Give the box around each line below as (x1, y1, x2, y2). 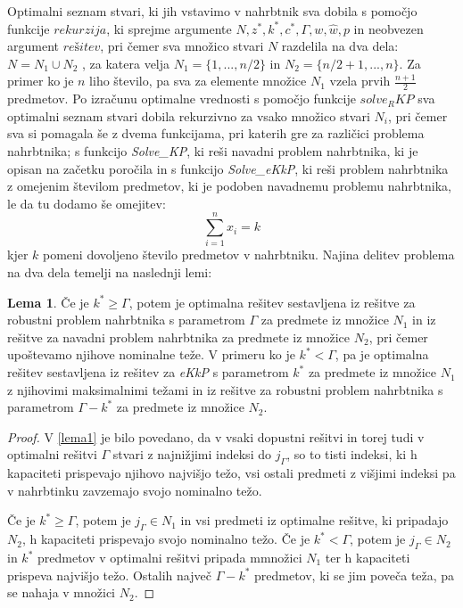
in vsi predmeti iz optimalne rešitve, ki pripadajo (180, 511, 449, 530)
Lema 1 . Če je (7, 292, 89, 311)
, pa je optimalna (335, 345, 429, 364)
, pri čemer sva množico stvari (100, 37, 264, 55)
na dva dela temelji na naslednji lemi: (7, 263, 212, 282)
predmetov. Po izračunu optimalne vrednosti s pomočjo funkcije (7, 89, 356, 108)
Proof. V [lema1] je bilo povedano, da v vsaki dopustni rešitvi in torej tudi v (7, 427, 425, 446)
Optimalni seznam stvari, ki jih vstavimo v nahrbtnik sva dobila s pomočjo (7, 2, 418, 20)
